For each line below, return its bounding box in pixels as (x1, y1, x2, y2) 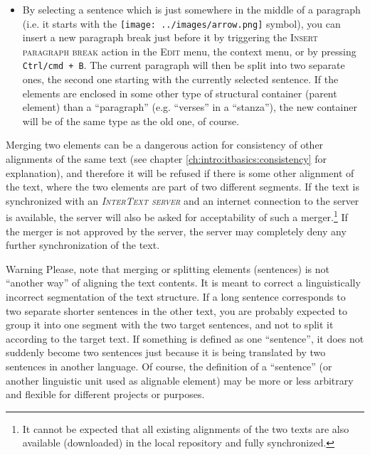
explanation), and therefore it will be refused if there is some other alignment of (6, 165, 354, 180)
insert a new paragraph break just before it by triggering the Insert (22, 30, 318, 45)
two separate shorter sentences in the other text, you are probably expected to (6, 303, 348, 318)
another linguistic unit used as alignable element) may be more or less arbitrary (6, 373, 354, 387)
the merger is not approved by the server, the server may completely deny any (6, 223, 347, 238)
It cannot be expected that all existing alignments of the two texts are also (22, 421, 349, 436)
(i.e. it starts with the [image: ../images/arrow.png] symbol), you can (22, 16, 341, 31)
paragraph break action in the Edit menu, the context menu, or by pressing (22, 43, 356, 58)
